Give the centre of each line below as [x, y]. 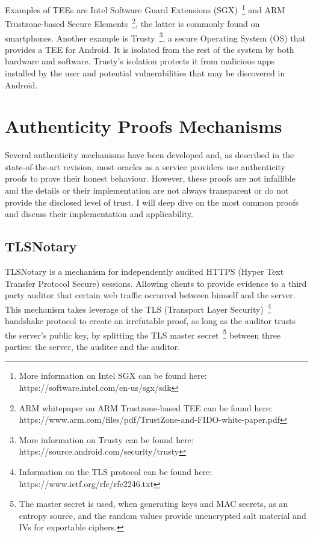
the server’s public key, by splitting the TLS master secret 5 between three [143, 334]
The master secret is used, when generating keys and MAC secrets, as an [153, 504]
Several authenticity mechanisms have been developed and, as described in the [150, 155]
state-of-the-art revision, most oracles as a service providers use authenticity [145, 166]
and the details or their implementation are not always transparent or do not [147, 190]
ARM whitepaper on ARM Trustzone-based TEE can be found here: [146, 407]
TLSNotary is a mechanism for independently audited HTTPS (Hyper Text [144, 272]
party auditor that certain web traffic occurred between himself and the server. [150, 295]
